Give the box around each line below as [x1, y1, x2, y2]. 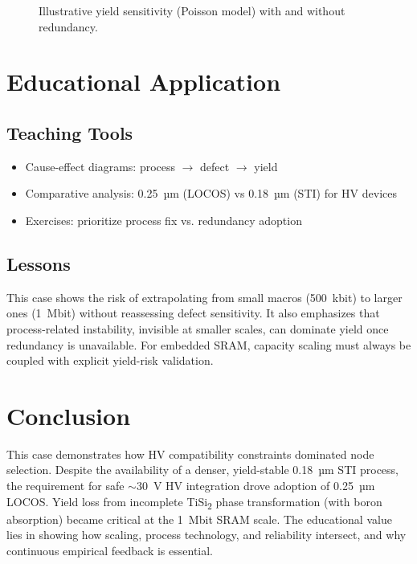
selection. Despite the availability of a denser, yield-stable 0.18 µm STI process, [6, 461, 399, 478]
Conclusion [6, 398, 131, 431]
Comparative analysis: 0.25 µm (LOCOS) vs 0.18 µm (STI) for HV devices [25, 185, 397, 202]
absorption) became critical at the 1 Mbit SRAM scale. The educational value [6, 510, 392, 527]
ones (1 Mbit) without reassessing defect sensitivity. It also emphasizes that [6, 304, 380, 321]
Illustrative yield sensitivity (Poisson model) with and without [39, 2, 345, 18]
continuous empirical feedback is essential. [6, 542, 213, 558]
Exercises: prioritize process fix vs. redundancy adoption [25, 211, 302, 228]
